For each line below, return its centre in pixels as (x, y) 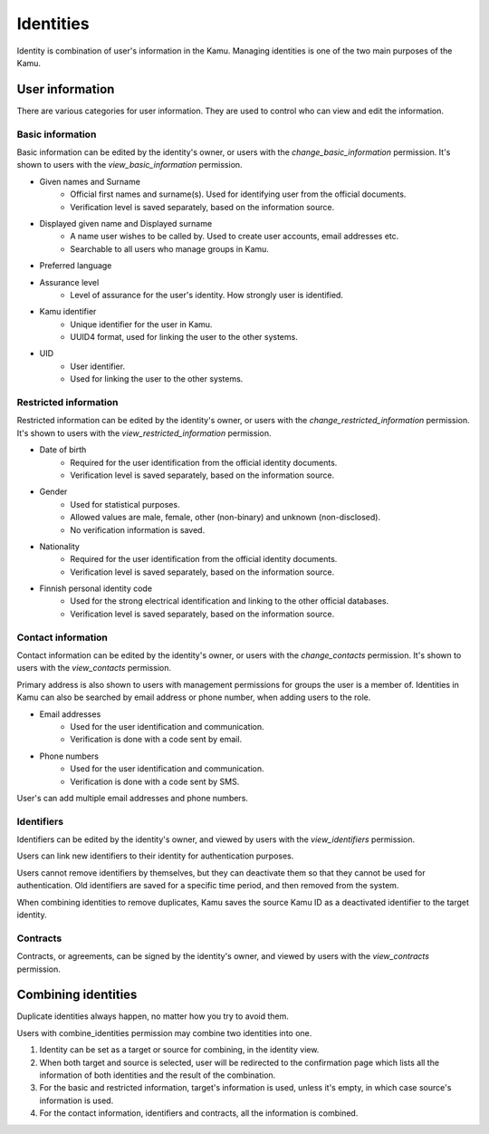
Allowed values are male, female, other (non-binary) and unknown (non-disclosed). (225, 518)
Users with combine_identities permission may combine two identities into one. (164, 1032)
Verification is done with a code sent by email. (156, 740)
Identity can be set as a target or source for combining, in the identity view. (179, 1050)
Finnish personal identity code (96, 588)
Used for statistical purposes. (125, 504)
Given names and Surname (90, 181)
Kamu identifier (68, 312)
